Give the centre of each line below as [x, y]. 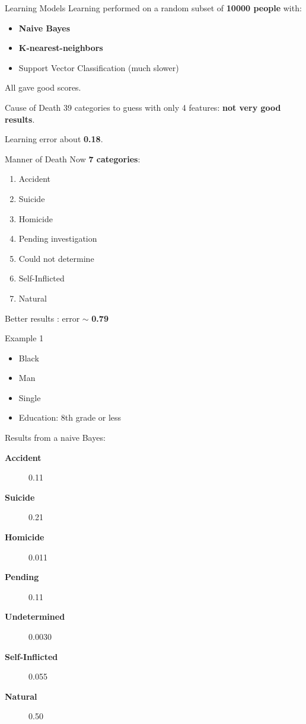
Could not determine [56, 258]
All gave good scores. [43, 87]
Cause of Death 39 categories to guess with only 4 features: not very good [143, 107]
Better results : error [42, 318]
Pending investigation [58, 238]
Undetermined [35, 616]
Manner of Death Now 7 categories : [73, 158]
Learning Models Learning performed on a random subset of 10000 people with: [153, 8]
